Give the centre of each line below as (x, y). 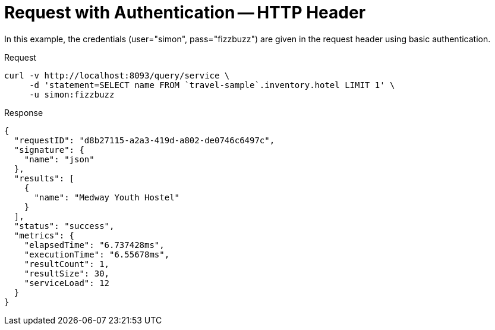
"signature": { (49, 150)
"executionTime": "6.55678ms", (97, 254)
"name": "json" (59, 159)
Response (24, 112)
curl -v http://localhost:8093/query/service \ (117, 75)
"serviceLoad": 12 (67, 283)
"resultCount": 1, (67, 264)
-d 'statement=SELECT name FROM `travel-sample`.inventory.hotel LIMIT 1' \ (212, 85)
